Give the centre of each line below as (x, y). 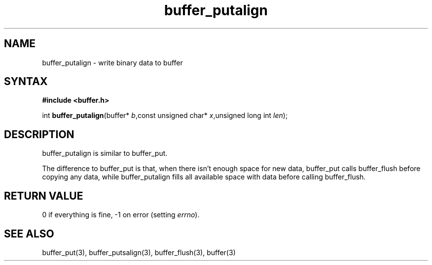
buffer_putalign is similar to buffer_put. (105, 153)
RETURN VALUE (44, 196)
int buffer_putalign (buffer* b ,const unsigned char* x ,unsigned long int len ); (165, 116)
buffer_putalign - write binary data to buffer (112, 62)
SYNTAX (26, 82)
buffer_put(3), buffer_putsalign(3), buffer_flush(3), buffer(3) (139, 252)
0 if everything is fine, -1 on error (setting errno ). (121, 215)
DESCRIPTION (39, 134)
